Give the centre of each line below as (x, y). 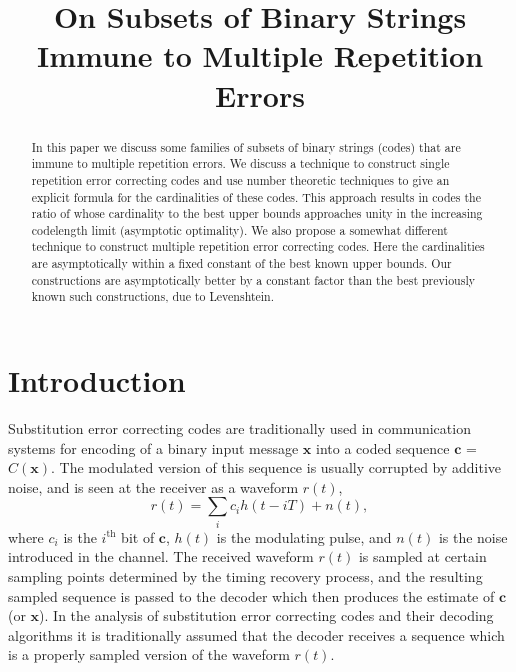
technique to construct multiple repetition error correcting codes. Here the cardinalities (258, 246)
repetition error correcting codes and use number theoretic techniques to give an (240, 179)
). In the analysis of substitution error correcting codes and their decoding (266, 615)
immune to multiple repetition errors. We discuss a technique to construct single (240, 163)
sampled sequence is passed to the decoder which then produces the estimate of (251, 595)
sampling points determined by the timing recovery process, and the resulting (245, 575)
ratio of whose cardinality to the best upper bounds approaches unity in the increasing (257, 213)
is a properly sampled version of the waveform (149, 654)
